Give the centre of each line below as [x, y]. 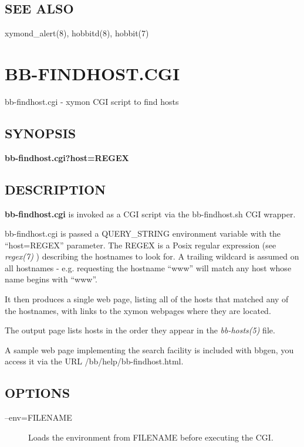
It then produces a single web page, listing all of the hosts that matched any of [147, 299]
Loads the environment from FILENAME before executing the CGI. [151, 437]
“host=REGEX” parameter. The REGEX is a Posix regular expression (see [141, 245]
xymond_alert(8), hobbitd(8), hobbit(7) [77, 33]
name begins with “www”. [51, 279]
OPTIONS [38, 393]
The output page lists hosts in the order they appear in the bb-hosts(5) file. [140, 330]
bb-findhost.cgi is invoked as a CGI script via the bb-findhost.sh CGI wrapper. [150, 214]
